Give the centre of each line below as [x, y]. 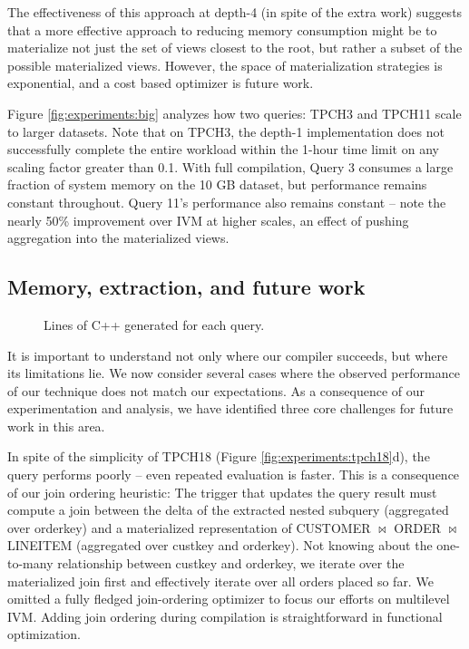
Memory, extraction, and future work [186, 287]
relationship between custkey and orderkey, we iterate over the [231, 563]
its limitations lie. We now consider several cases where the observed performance [234, 373]
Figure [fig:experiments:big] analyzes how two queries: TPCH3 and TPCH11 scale [234, 113]
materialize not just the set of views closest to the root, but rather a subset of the [235, 48]
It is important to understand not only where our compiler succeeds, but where [228, 355]
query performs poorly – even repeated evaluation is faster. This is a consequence [234, 475]
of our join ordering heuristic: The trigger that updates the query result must [222, 492]
